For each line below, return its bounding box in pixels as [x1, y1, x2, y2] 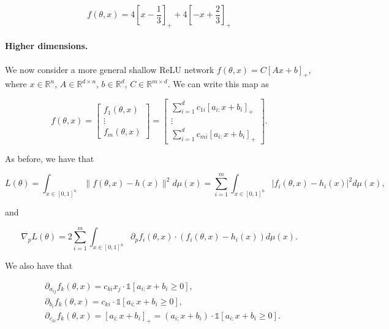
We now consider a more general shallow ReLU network [5, 63, 214, 75]
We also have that [5, 259, 73, 272]
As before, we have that [5, 152, 94, 164]
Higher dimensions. [5, 39, 88, 52]
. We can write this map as [167, 77, 269, 90]
